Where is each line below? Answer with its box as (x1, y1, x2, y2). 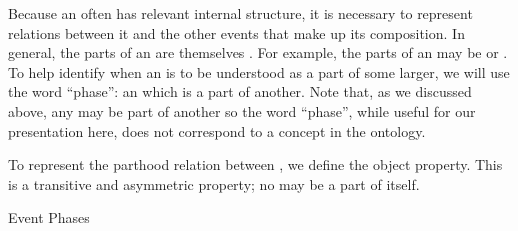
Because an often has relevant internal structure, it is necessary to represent (8, 3, 473, 23)
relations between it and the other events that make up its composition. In (8, 22, 465, 43)
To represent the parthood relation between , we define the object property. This (8, 154, 503, 175)
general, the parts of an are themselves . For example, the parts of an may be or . (8, 42, 508, 63)
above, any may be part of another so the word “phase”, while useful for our (8, 100, 476, 121)
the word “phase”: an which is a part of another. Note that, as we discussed (8, 81, 472, 102)
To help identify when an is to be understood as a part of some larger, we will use (8, 61, 510, 82)
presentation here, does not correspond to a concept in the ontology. (8, 120, 426, 141)
